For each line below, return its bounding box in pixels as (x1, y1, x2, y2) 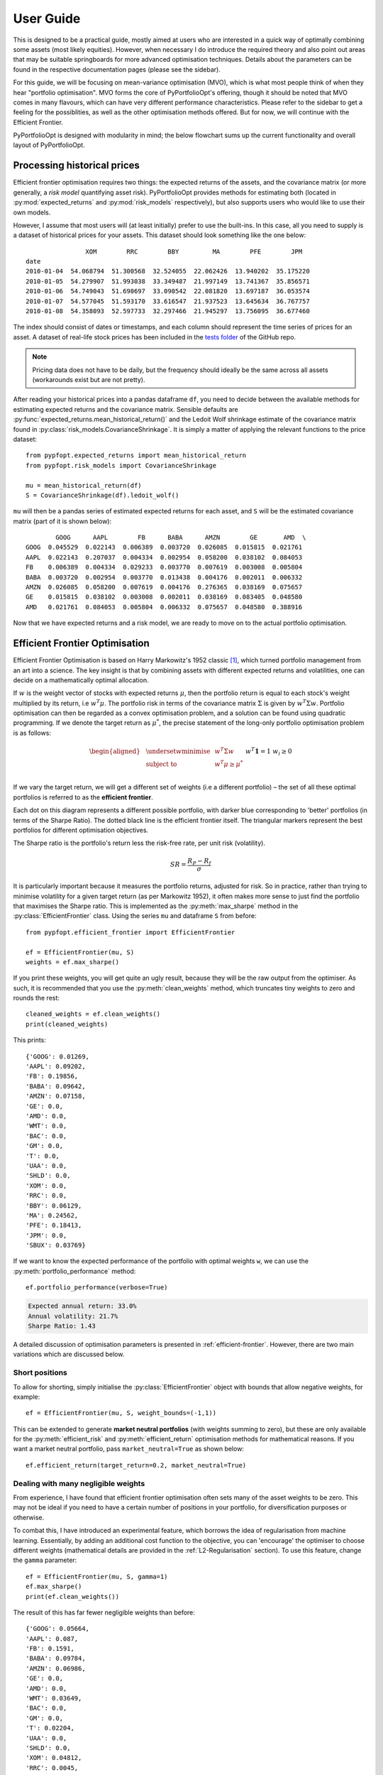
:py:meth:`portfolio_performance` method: (13, 1267, 136, 1275)
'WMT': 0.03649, (26, 1694, 82, 1703)
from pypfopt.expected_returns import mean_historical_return (26, 452, 247, 459)
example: (13, 1392, 40, 1401)
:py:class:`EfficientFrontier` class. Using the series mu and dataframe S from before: (13, 912, 257, 920)
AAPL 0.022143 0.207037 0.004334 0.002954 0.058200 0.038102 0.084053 (26, 553, 303, 561)
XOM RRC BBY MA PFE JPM (85, 247, 303, 256)
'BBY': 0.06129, (26, 1201, 82, 1210)
